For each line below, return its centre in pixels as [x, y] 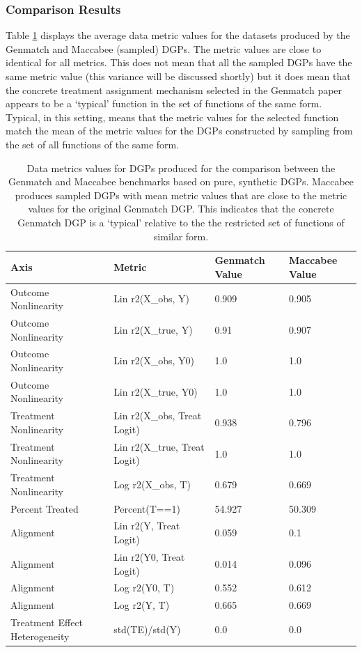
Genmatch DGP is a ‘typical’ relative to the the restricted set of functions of [181, 222]
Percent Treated [45, 508]
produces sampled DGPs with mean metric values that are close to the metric [181, 195]
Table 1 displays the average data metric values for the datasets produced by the [178, 35]
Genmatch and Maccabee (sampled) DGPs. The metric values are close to [164, 48]
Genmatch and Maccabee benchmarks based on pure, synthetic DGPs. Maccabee [181, 181]
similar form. [181, 236]
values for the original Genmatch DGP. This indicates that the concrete [181, 209]
